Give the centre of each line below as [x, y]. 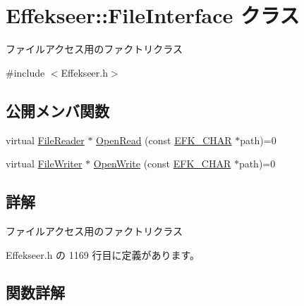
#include [25, 72]
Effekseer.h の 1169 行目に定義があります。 [103, 254]
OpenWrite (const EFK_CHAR [162, 164]
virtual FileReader [45, 140]
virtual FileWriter [44, 164]
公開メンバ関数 [57, 110]
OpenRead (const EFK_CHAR [164, 140]
